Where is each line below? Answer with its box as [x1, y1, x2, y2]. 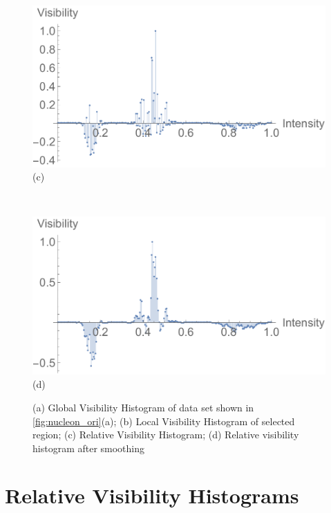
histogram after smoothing [32, 440, 145, 455]
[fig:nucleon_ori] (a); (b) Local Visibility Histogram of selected [32, 413, 295, 428]
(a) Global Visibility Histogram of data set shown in [32, 400, 254, 414]
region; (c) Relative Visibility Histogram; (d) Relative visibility [32, 427, 299, 442]
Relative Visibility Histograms [5, 481, 299, 510]
